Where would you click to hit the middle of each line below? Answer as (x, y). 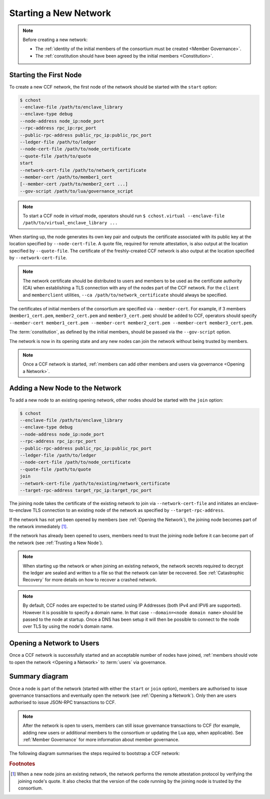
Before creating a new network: (55, 40)
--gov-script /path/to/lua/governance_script (76, 191)
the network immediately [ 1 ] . (38, 527)
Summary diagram (39, 677)
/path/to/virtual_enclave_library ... (70, 223)
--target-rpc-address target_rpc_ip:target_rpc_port (86, 490)
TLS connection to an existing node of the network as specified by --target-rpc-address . (129, 510)
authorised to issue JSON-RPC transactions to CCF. (62, 702)
